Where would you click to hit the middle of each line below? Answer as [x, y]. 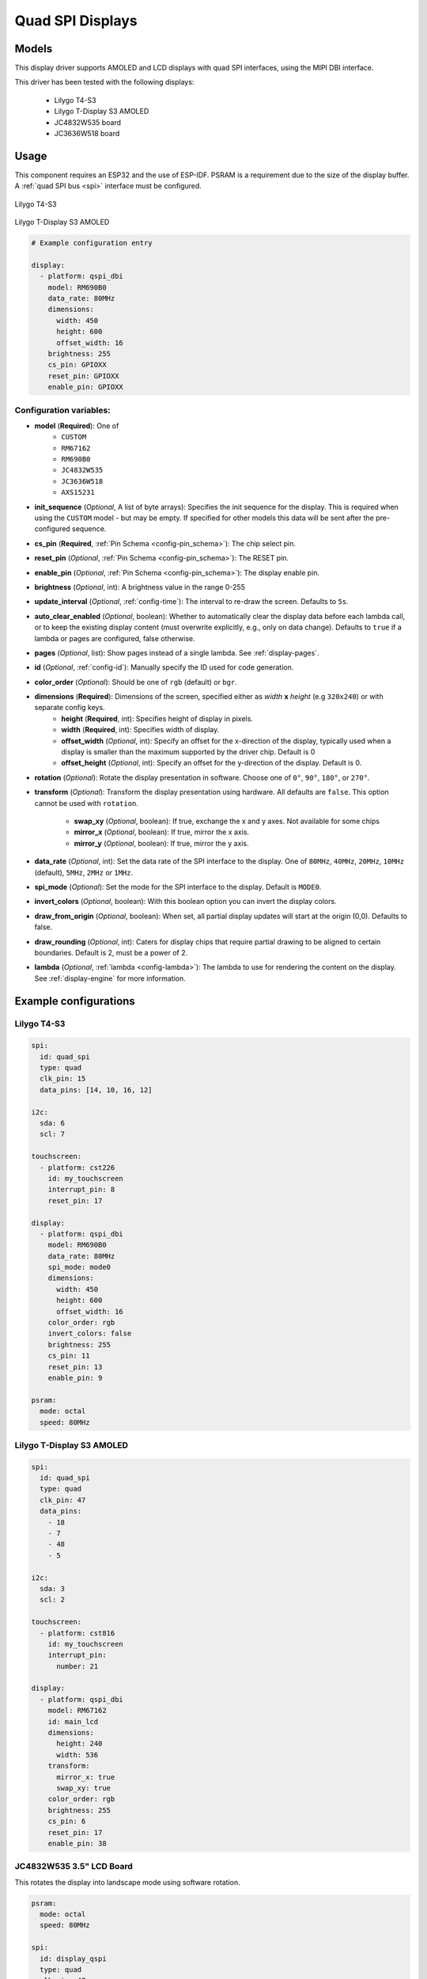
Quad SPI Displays [76, 21]
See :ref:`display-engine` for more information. [110, 978]
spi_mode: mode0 [79, 1267]
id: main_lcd [73, 1721]
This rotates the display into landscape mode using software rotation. [127, 1882]
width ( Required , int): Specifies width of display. [140, 730]
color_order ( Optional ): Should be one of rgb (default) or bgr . [136, 682]
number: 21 [77, 1666]
